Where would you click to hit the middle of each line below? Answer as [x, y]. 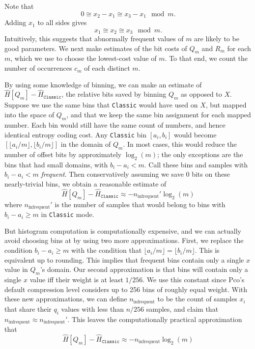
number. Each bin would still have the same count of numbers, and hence [115, 124]
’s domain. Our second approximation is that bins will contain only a [144, 269]
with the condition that [106, 250]
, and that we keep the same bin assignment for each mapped [159, 115]
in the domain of [86, 144]
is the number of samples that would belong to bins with [140, 204]
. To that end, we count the [206, 58]
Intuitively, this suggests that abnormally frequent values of [94, 39]
